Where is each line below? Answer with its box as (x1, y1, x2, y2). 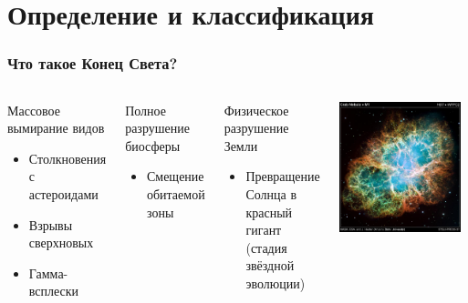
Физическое (224, 100, 289, 119)
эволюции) (245, 273, 306, 292)
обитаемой (146, 184, 205, 203)
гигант (245, 220, 282, 239)
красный (245, 202, 293, 221)
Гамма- (28, 263, 68, 282)
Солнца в (245, 184, 297, 203)
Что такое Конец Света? (7, 52, 178, 75)
